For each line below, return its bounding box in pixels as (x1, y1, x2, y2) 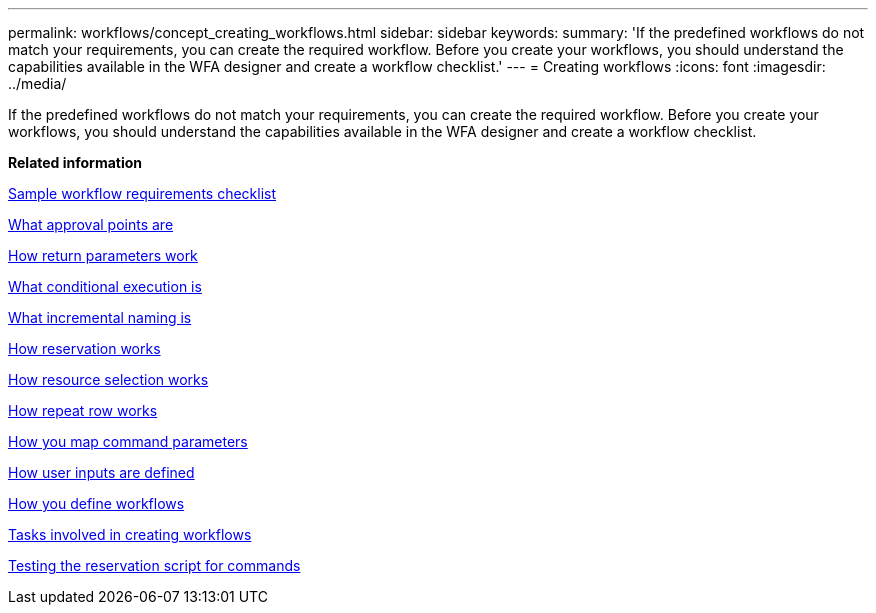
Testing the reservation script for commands (8, 557, 301, 574)
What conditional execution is (8, 278, 202, 295)
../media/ (8, 75, 67, 92)
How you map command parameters (8, 433, 248, 450)
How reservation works (8, 340, 161, 357)
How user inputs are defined (8, 464, 195, 481)
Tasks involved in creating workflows (8, 526, 252, 543)
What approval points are (8, 216, 174, 233)
